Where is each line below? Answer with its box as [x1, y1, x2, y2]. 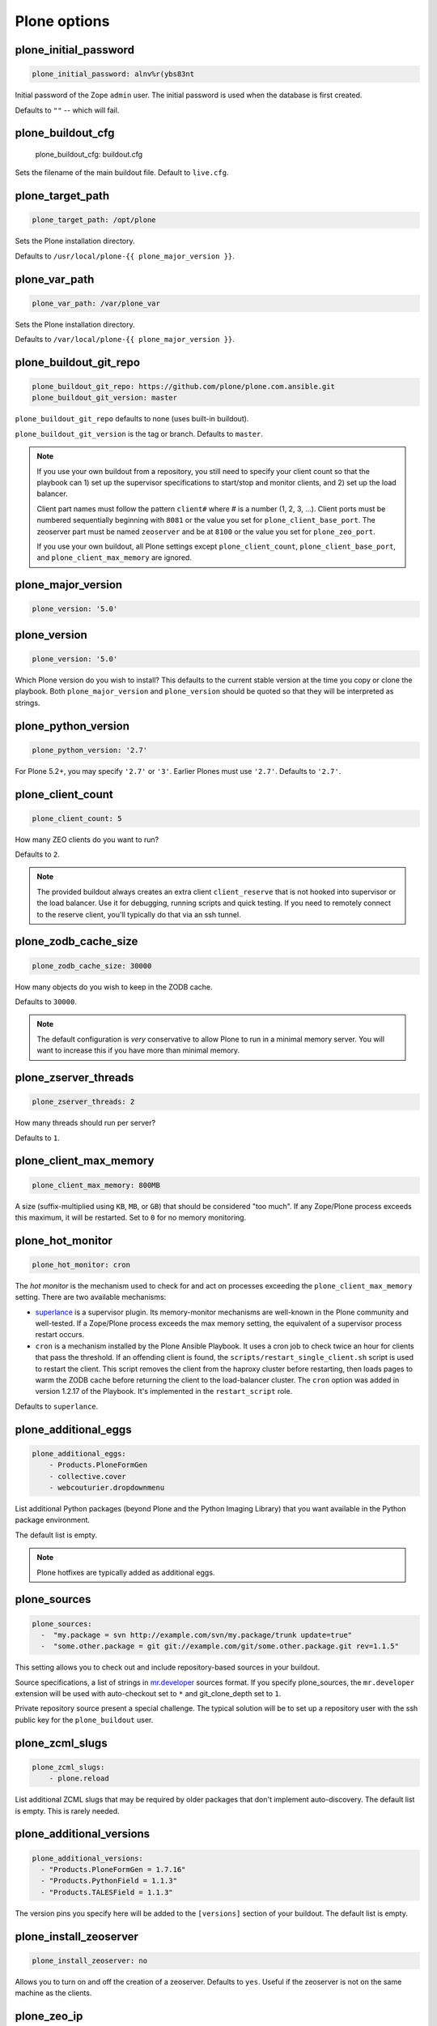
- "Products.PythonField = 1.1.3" [40, 1876, 178, 1886]
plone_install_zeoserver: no [32, 1955, 148, 1965]
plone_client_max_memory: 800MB [32, 1180, 161, 1190]
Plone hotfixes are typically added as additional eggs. [36, 1567, 215, 1577]
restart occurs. [35, 1330, 85, 1340]
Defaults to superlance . [15, 1401, 99, 1411]
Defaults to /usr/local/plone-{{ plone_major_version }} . [15, 251, 235, 261]
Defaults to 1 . [15, 1133, 60, 1143]
